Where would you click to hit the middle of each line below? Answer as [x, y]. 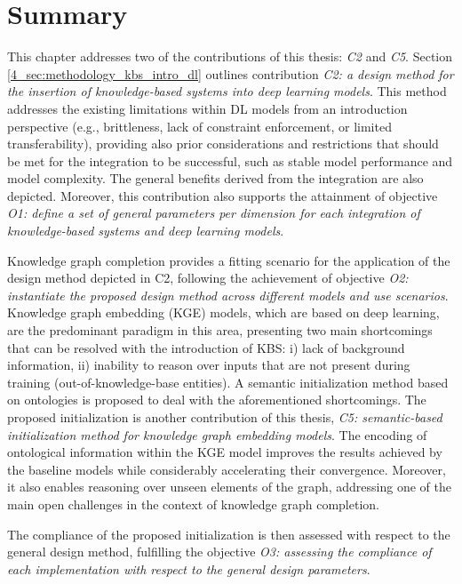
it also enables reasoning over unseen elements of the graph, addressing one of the [229, 487]
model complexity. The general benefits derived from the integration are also [215, 178]
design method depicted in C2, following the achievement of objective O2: [208, 278]
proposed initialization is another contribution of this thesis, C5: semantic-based [225, 417]
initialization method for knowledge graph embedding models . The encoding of [217, 434]
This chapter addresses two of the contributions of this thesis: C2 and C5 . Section [230, 56]
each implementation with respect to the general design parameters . [189, 568]
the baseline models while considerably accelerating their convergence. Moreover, [227, 469]
